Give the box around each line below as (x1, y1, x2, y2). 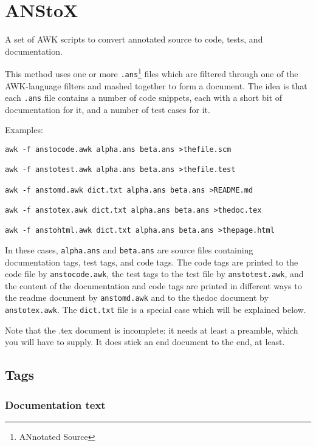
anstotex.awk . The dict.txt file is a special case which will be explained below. (5, 303, 306, 316)
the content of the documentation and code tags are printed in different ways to (5, 279, 302, 292)
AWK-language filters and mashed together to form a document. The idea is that (5, 79, 307, 92)
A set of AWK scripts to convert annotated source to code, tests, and (5, 33, 263, 46)
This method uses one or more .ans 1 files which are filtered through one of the (5, 66, 298, 80)
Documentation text (5, 397, 106, 412)
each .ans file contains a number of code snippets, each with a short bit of (5, 91, 283, 104)
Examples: (5, 123, 43, 136)
